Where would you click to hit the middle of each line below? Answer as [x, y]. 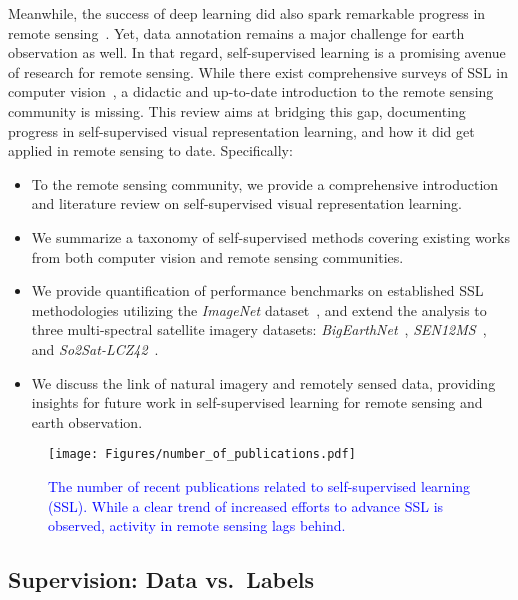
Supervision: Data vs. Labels [161, 579]
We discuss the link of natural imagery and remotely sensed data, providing [263, 382]
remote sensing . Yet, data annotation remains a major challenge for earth [236, 32]
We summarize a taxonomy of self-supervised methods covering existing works [271, 236]
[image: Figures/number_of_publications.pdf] [202, 454]
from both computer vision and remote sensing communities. [217, 256]
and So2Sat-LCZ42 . [95, 348]
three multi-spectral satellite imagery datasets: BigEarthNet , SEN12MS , [259, 329]
